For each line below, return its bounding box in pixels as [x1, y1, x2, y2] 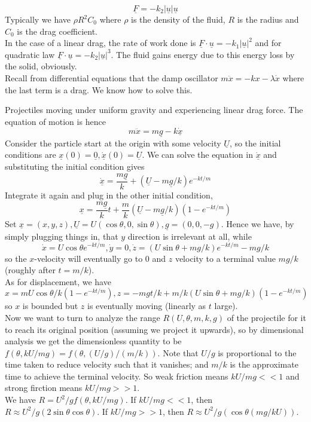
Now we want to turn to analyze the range [5, 311, 160, 323]
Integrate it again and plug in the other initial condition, [5, 188, 213, 201]
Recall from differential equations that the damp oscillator [5, 71, 218, 84]
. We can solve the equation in [142, 148, 253, 161]
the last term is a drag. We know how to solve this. [5, 83, 193, 96]
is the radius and [237, 13, 299, 25]
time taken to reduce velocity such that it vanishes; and [5, 358, 209, 371]
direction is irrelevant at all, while [127, 230, 252, 242]
